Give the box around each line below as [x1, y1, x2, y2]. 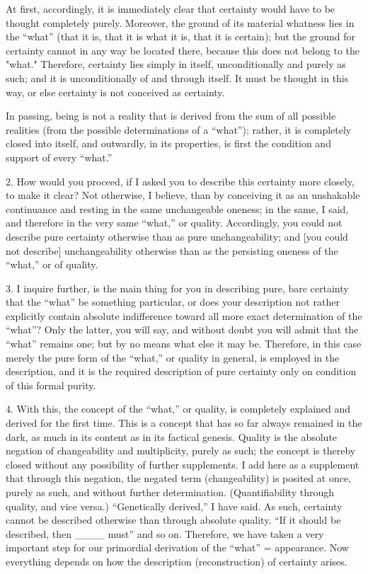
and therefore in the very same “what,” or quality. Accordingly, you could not [6, 215, 343, 230]
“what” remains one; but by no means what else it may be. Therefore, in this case [6, 336, 362, 351]
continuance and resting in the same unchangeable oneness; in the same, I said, [6, 201, 349, 216]
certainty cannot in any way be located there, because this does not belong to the [6, 42, 360, 57]
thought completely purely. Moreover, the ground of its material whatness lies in [6, 15, 355, 30]
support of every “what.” [6, 149, 113, 164]
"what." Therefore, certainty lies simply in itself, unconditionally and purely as [6, 57, 346, 71]
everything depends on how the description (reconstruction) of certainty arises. [6, 553, 347, 568]
